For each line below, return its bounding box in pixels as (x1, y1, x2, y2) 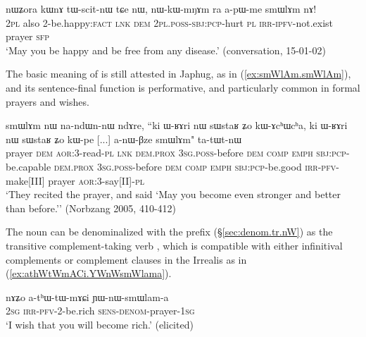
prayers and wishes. (6, 94, 89, 109)
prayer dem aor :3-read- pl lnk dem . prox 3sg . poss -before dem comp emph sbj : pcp (6, 145, 346, 160)
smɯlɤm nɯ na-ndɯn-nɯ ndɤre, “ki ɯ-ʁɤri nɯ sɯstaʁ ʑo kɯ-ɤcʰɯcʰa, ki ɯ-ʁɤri (6, 118, 348, 133)
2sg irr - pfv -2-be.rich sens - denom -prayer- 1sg (6, 303, 195, 318)
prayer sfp (6, 29, 50, 44)
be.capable (6, 159, 51, 173)
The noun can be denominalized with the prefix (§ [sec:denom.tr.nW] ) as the (6, 224, 333, 239)
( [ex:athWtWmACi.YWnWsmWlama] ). (6, 266, 172, 281)
